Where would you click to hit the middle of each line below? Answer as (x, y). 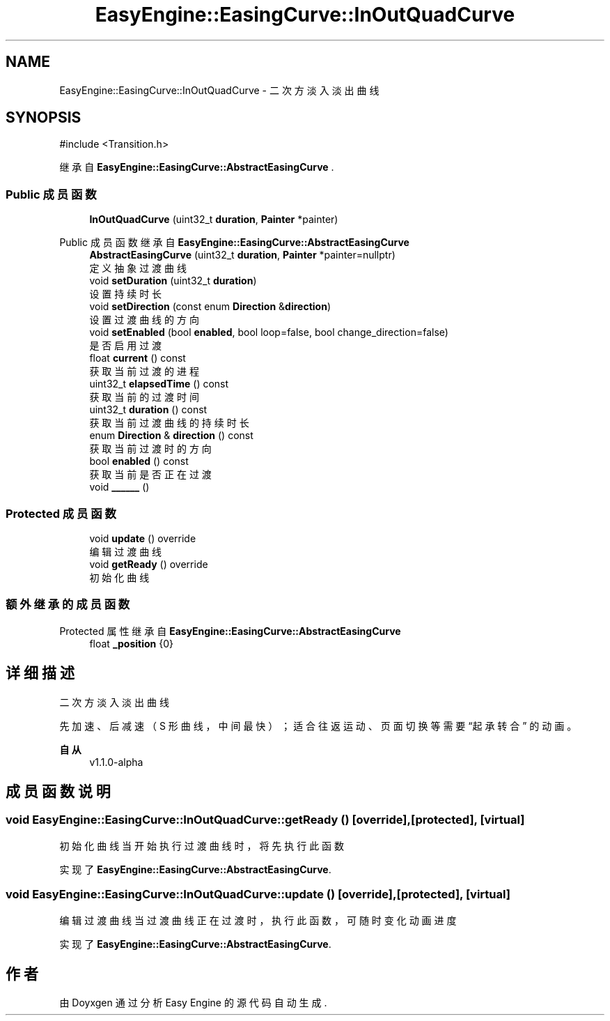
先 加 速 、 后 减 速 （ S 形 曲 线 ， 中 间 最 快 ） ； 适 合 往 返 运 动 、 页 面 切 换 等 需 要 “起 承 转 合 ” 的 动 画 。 (318, 726)
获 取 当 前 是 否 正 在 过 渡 (150, 475)
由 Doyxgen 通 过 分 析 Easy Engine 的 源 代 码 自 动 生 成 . (193, 1003)
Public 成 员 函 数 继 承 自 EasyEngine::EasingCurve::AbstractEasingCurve (234, 243)
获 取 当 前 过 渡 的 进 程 (144, 371)
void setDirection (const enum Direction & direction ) (210, 307)
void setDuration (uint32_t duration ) (173, 281)
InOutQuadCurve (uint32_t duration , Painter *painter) (214, 220)
